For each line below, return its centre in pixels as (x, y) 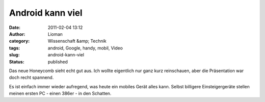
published (58, 62)
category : (19, 41)
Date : (15, 27)
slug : (14, 55)
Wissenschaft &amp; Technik (77, 41)
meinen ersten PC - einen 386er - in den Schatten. (60, 94)
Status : (17, 62)
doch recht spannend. (31, 77)
